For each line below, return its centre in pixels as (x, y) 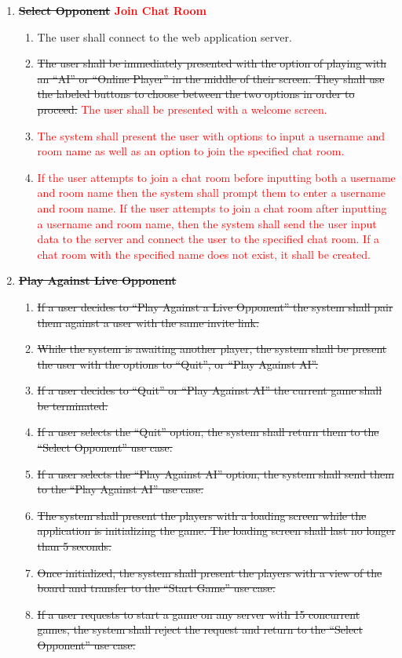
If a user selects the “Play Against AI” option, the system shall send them (216, 473)
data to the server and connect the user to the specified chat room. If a (208, 239)
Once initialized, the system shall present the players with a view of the (210, 572)
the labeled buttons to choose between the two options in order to (196, 94)
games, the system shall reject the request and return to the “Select (200, 629)
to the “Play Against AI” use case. (121, 489)
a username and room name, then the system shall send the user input (207, 223)
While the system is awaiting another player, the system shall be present (212, 349)
